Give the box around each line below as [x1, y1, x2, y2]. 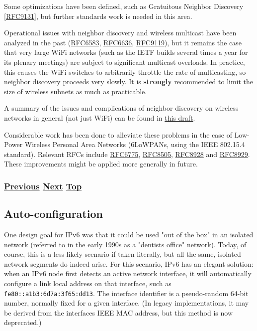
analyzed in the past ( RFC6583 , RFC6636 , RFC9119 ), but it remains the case [4, 37, 242, 47]
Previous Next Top [4, 179, 82, 192]
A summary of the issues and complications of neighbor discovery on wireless [4, 103, 239, 113]
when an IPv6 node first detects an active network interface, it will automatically [4, 268, 252, 279]
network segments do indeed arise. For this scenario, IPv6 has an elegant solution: [4, 258, 254, 269]
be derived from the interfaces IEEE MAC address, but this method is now [4, 307, 233, 318]
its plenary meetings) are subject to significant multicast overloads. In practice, [4, 56, 245, 67]
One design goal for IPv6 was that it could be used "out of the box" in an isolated [4, 229, 254, 239]
